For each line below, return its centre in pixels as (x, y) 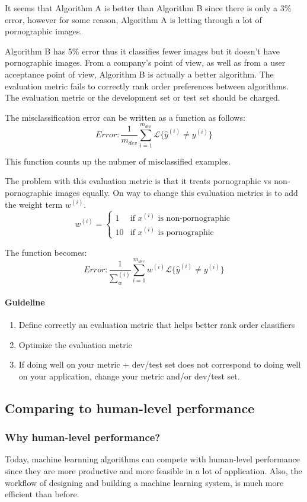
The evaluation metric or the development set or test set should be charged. (143, 97)
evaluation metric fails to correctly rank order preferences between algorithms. (147, 86)
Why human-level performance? (83, 437)
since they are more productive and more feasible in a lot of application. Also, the (153, 471)
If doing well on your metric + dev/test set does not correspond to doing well (160, 364)
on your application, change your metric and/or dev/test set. (129, 376)
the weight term (34, 204)
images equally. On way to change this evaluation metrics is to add (177, 193)
